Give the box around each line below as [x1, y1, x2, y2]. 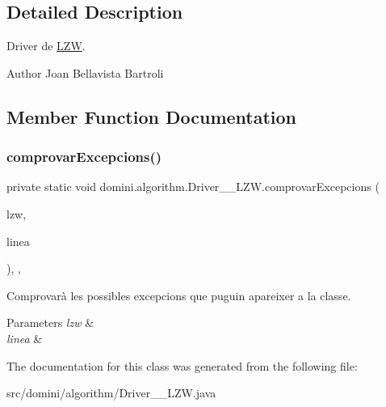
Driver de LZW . [6, 37, 86, 54]
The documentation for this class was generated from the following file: [6, 357, 358, 374]
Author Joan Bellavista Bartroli [6, 64, 164, 81]
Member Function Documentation [6, 104, 297, 129]
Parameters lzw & [6, 314, 94, 331]
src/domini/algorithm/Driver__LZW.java [6, 384, 216, 401]
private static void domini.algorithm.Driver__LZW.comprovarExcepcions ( [6, 178, 380, 195]
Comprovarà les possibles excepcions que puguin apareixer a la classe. [6, 286, 351, 303]
